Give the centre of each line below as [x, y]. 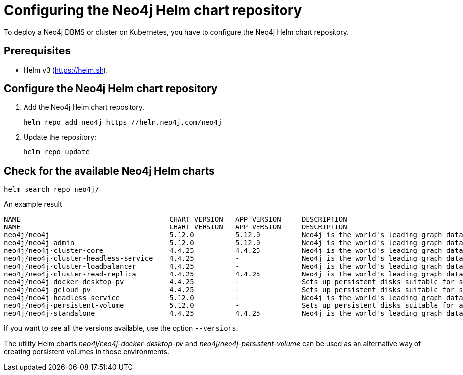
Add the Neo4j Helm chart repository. [84, 107]
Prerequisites [37, 51]
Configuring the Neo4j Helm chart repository [153, 10]
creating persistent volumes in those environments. [87, 352]
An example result [33, 204]
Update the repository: [60, 137]
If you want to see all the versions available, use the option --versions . [121, 328]
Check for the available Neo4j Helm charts [109, 171]
